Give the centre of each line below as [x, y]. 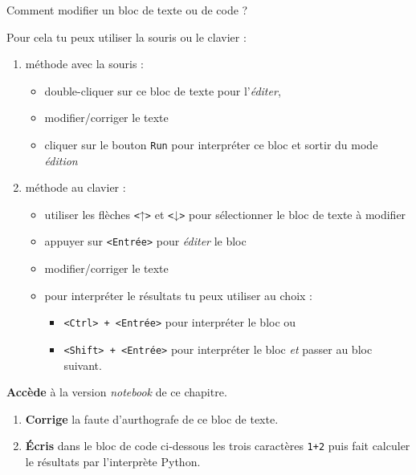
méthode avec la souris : [84, 64]
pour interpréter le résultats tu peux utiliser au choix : [178, 295]
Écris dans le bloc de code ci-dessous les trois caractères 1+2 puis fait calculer [218, 446]
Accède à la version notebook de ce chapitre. [117, 392]
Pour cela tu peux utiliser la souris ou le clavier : [126, 37]
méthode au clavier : [75, 187]
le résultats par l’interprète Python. [113, 462]
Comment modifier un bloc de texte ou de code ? [127, 10]
